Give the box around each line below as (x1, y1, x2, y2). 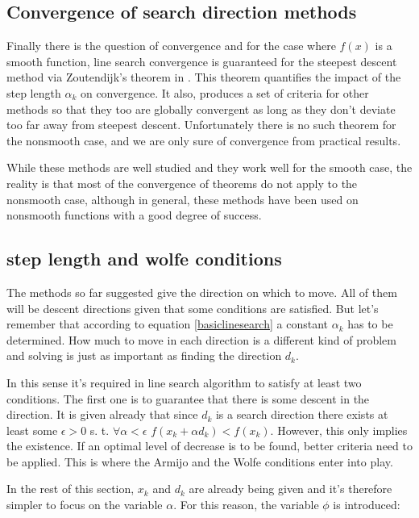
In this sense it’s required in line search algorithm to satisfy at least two (6, 374, 362, 391)
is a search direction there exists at (215, 406, 388, 423)
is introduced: (333, 496, 400, 513)
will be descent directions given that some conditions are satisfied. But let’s (6, 299, 379, 316)
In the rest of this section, (6, 480, 135, 497)
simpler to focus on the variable (6, 496, 163, 513)
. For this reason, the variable (173, 496, 319, 513)
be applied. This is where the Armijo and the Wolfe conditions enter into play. (6, 453, 393, 470)
